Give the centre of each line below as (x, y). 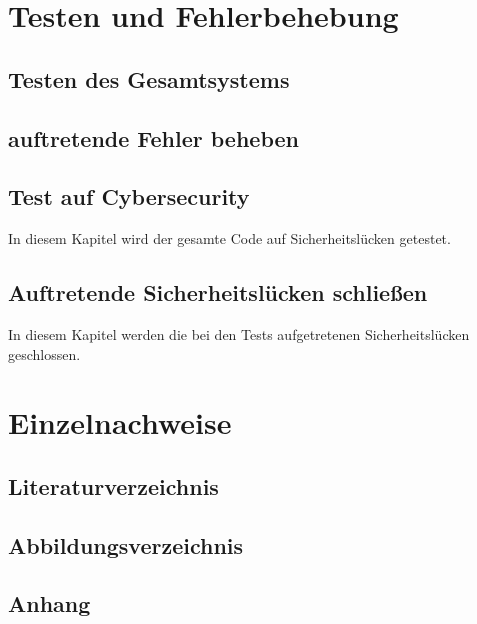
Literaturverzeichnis (113, 485)
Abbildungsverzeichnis (126, 544)
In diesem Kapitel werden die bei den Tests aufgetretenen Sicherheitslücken (239, 333)
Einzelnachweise (120, 422)
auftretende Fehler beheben (153, 137)
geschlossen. (44, 353)
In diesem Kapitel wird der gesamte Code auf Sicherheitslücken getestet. (229, 238)
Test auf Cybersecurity (129, 196)
